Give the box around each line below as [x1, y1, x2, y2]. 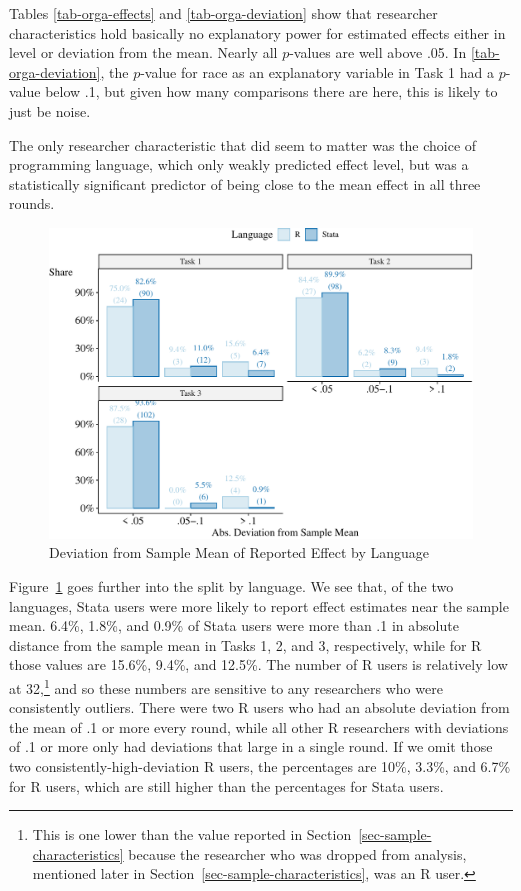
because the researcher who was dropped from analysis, [128, 843, 467, 864]
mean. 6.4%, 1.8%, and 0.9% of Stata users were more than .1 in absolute [9, 615, 459, 636]
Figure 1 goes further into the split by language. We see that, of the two [9, 576, 454, 597]
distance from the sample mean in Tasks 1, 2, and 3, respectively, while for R [9, 634, 482, 655]
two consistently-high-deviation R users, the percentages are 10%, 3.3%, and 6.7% [9, 756, 511, 777]
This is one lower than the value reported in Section [32, 824, 352, 845]
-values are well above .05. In [289, 42, 467, 63]
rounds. [9, 193, 55, 214]
